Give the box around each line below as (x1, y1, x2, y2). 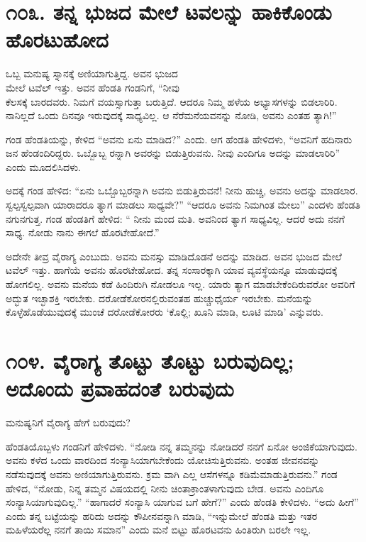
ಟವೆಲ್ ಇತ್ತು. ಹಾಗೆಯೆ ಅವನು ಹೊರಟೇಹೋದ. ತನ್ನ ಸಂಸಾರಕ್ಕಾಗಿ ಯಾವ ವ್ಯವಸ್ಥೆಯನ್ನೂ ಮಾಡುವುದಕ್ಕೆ (6, 262, 338, 277)
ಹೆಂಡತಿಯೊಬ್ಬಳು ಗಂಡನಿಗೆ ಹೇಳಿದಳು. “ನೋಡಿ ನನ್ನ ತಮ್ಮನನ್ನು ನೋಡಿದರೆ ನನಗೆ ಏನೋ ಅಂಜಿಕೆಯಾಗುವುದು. (6, 438, 357, 453)
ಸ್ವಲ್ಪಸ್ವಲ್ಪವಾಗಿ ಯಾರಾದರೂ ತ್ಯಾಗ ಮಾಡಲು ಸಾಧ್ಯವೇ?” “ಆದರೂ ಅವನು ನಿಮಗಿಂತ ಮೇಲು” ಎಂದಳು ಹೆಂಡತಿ (6, 197, 360, 212)
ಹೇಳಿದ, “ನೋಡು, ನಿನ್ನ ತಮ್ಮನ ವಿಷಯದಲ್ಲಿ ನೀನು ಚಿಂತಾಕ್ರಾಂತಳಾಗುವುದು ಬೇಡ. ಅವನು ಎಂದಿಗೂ (6, 480, 324, 495)
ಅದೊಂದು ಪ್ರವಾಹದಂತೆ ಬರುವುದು (6, 374, 234, 403)
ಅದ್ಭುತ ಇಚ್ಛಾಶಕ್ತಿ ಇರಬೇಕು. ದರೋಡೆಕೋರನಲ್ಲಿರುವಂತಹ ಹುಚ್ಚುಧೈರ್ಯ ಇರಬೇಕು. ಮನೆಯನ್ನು (6, 290, 313, 305)
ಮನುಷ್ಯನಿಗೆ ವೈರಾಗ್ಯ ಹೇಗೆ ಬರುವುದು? (6, 415, 131, 430)
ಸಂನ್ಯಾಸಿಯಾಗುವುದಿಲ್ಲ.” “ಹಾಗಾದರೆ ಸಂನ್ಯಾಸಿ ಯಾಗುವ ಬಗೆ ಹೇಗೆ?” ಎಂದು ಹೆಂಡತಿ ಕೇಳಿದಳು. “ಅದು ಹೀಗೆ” (6, 494, 359, 509)
